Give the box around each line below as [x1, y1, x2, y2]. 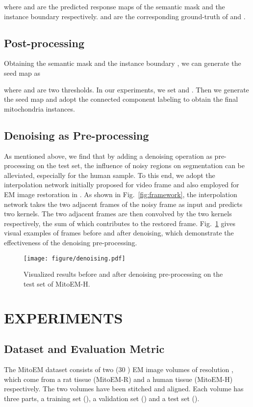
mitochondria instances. [4, 103, 75, 114]
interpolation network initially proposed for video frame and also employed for [4, 179, 239, 190]
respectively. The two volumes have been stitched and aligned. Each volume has [4, 383, 244, 394]
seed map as [4, 67, 41, 78]
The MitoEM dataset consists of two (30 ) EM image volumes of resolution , [4, 364, 233, 374]
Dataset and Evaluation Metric [4, 341, 165, 356]
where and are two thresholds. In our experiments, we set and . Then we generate [4, 84, 249, 94]
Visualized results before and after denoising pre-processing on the [24, 269, 223, 279]
